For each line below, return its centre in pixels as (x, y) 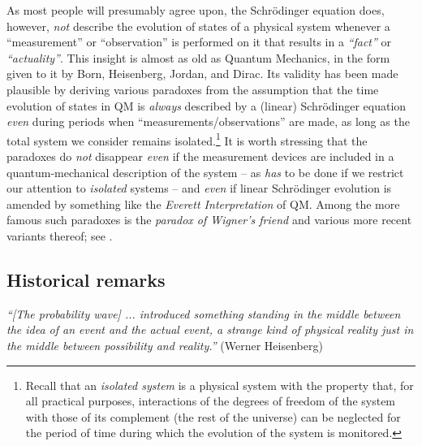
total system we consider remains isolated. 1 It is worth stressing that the (187, 139)
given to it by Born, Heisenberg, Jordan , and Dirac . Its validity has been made (202, 74)
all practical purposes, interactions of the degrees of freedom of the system (211, 401)
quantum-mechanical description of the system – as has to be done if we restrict (205, 172)
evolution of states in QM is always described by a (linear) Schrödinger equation (207, 105)
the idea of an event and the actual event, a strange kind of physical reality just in (210, 329)
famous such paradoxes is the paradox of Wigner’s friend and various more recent (209, 220)
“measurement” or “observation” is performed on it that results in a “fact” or (199, 42)
